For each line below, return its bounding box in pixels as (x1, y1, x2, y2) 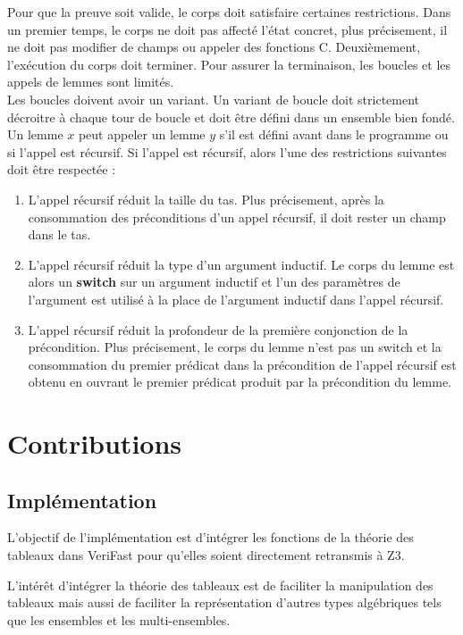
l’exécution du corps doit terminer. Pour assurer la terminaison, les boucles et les (7, 54, 451, 73)
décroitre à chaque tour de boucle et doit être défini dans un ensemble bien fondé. (7, 107, 455, 126)
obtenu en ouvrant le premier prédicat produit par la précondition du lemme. (28, 372, 452, 391)
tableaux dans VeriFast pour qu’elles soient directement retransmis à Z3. (7, 546, 405, 564)
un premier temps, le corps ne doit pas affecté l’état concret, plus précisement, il (7, 20, 448, 38)
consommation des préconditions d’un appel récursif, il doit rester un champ (28, 207, 446, 226)
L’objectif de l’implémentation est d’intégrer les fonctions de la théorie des (7, 528, 414, 547)
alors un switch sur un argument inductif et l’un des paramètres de (28, 272, 400, 291)
